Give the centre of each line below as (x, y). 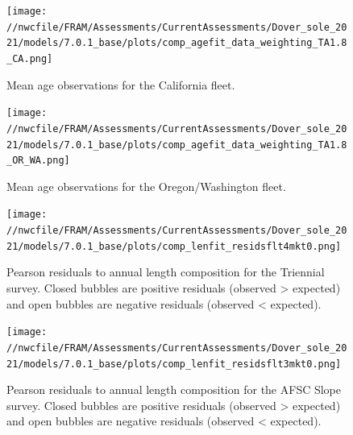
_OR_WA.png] (38, 161)
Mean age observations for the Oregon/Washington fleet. (146, 186)
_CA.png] (30, 58)
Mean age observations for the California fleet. (121, 84)
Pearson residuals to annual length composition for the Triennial (166, 272)
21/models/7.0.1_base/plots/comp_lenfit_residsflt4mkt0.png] (174, 246)
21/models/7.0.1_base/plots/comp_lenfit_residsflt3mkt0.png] (174, 364)
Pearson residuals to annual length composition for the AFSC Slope (174, 389)
